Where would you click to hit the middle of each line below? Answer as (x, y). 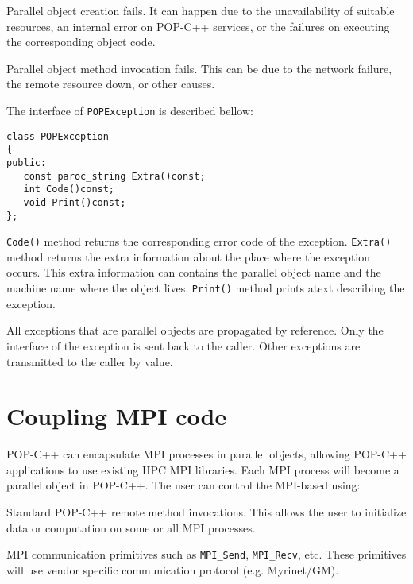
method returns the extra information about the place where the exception (189, 256)
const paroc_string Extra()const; (114, 176)
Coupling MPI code (117, 416)
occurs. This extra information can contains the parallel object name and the (194, 272)
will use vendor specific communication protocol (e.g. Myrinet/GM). (173, 569)
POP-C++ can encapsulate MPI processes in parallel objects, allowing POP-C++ (206, 454)
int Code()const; (69, 190)
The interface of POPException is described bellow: (130, 110)
